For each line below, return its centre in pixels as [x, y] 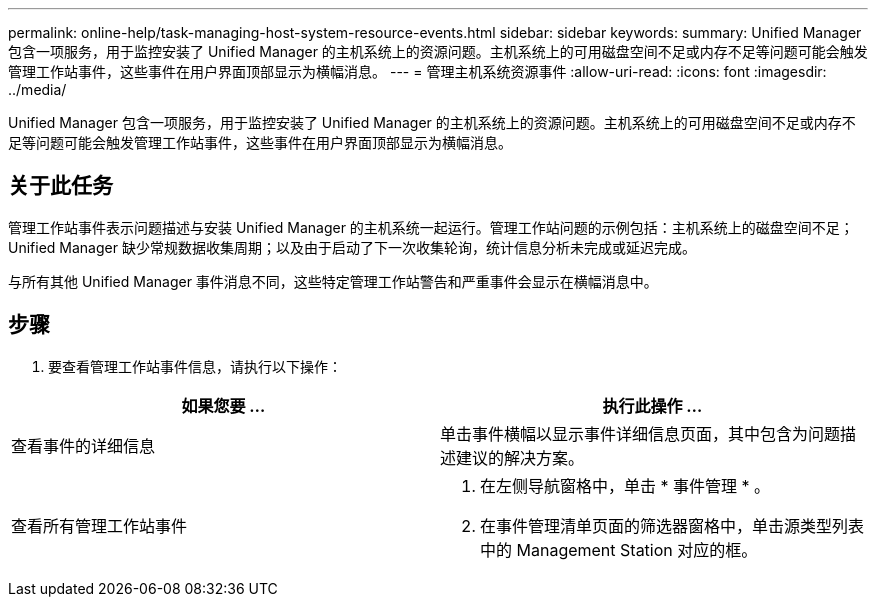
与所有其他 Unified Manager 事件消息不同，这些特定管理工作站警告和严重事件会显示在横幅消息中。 [333, 281]
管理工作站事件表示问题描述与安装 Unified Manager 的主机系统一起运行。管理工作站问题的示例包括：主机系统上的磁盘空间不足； [431, 227]
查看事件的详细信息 [83, 445]
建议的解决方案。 [520, 457]
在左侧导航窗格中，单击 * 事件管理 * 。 [625, 485]
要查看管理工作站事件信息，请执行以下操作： [195, 366]
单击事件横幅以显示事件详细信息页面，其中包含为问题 [640, 433]
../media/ [37, 89]
